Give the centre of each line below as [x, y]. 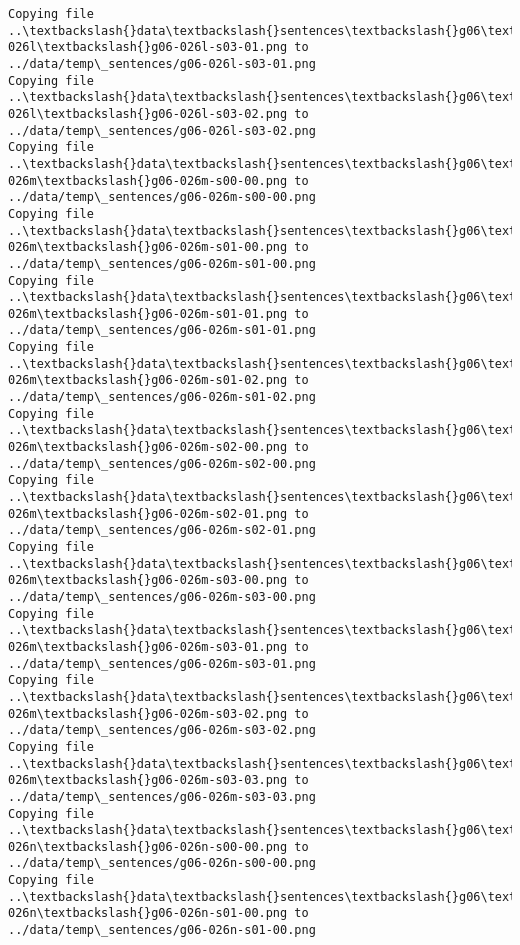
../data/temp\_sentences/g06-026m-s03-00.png [162, 596]
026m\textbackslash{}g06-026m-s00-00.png [148, 180]
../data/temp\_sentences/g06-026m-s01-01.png [162, 330]
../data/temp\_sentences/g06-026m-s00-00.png [162, 197]
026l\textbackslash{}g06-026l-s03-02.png [148, 113]
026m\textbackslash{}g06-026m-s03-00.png [148, 580]
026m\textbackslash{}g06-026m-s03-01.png [148, 646]
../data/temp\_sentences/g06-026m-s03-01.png [162, 663]
